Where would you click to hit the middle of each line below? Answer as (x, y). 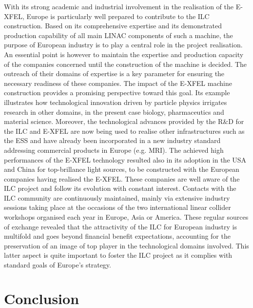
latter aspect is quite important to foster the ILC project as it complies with (118, 255)
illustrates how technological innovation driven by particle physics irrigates (116, 102)
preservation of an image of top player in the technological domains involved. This (126, 245)
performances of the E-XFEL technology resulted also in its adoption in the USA (125, 159)
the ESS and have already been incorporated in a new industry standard (112, 140)
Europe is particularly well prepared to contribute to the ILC (118, 16)
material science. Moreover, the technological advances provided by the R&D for (124, 121)
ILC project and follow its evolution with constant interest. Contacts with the (120, 188)
